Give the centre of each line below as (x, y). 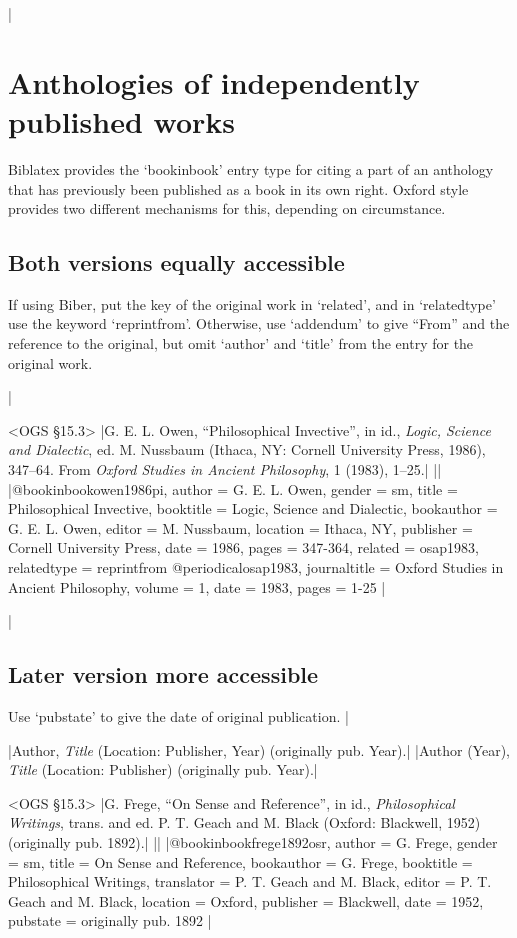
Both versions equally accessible (176, 262)
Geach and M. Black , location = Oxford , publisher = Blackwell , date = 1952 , (246, 900)
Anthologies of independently (214, 81)
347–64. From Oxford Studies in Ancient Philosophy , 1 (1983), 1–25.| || (225, 469)
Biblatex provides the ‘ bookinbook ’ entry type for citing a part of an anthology (251, 168)
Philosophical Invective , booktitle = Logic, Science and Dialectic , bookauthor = (253, 508)
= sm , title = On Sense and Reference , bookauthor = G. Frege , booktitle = (240, 861)
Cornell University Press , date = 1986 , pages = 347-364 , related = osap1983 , (243, 547)
